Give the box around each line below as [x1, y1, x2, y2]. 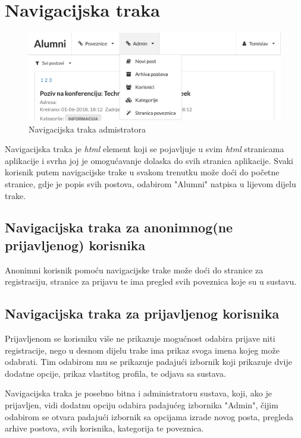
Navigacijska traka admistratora [29, 122, 146, 135]
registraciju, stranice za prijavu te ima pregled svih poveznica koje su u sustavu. [5, 275, 297, 288]
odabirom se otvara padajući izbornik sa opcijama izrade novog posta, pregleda [5, 410, 294, 423]
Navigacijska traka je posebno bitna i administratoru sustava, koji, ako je [5, 387, 272, 399]
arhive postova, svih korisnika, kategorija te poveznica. [5, 422, 204, 434]
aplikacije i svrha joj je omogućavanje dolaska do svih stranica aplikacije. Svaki [5, 154, 293, 166]
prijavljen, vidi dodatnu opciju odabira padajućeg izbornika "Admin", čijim [5, 399, 278, 411]
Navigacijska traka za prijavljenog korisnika [5, 304, 280, 323]
